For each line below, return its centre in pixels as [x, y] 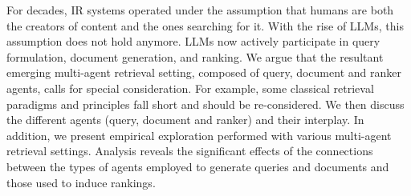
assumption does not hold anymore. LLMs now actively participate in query [193, 41]
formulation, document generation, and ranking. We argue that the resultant [195, 56]
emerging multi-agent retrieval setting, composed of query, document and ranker [204, 72]
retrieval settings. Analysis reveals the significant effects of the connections [190, 151]
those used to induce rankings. [81, 182]
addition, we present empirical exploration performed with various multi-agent [199, 135]
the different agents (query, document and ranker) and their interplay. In [185, 120]
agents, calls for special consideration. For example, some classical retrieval [190, 88]
